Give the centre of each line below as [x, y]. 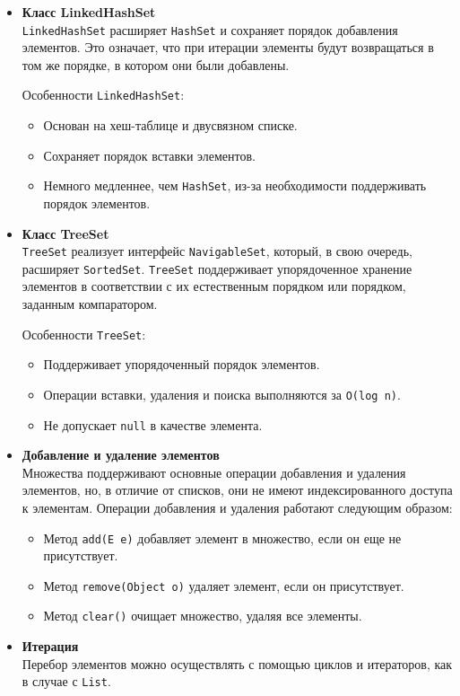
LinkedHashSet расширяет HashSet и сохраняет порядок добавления [210, 29]
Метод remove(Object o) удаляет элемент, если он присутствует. [224, 585]
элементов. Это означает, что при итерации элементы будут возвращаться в [228, 47]
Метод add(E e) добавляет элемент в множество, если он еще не [222, 537]
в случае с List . [66, 681]
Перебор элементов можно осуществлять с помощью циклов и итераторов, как [237, 663]
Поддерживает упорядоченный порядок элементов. [182, 364]
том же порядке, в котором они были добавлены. [156, 64]
